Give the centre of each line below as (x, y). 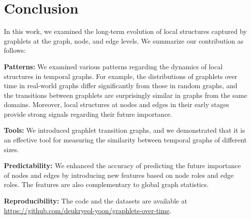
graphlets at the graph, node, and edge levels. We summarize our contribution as (124, 40)
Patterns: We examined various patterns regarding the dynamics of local (113, 66)
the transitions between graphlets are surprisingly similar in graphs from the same (125, 95)
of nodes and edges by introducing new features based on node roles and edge (119, 175)
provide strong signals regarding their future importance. (88, 114)
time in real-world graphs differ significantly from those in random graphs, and (121, 86)
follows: (15, 50)
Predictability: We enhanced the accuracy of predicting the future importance (122, 165)
